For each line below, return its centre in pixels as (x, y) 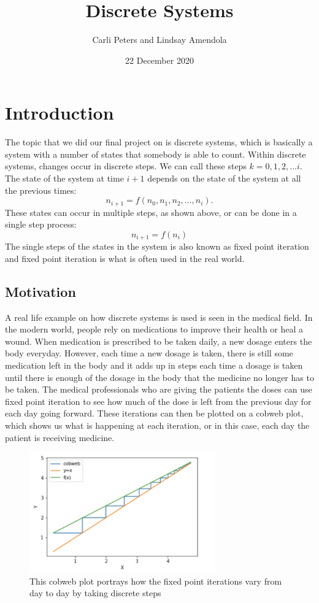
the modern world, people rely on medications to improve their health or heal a (154, 329)
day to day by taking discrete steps (95, 593)
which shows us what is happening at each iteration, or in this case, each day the (157, 425)
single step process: (41, 224)
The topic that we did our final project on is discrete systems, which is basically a (159, 142)
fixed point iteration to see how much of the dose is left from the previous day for (158, 401)
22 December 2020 (159, 60)
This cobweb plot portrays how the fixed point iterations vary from (156, 581)
